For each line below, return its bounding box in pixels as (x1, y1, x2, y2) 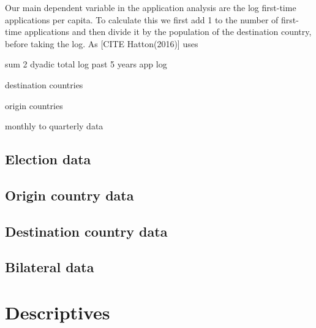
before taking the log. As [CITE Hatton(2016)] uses (5, 37, 198, 50)
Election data (5, 150, 91, 169)
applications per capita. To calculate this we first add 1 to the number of (5, 13, 279, 26)
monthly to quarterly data (5, 120, 103, 132)
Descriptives (5, 300, 110, 325)
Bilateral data (5, 257, 94, 277)
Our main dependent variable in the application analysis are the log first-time (5, 1, 296, 13)
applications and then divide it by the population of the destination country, (24, 25, 312, 38)
